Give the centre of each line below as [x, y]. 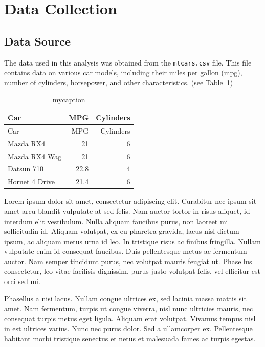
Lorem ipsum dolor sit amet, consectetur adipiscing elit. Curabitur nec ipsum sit [130, 201]
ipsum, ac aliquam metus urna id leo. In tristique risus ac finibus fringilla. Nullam [132, 241]
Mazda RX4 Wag [35, 156]
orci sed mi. [22, 281]
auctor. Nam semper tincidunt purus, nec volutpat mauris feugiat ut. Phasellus [128, 261]
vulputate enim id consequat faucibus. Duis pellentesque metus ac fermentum [126, 251]
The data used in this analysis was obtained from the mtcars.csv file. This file [128, 62]
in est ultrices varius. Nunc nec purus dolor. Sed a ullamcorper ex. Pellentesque [128, 328]
